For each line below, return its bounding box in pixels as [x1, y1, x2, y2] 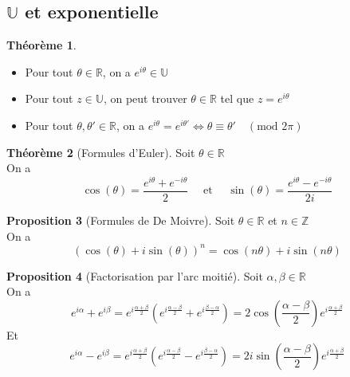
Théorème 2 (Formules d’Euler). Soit [6, 143, 195, 160]
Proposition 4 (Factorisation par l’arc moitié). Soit [6, 267, 263, 284]
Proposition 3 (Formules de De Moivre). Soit [6, 211, 235, 228]
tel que [220, 90, 254, 107]
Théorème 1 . [6, 37, 77, 53]
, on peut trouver [103, 90, 187, 107]
